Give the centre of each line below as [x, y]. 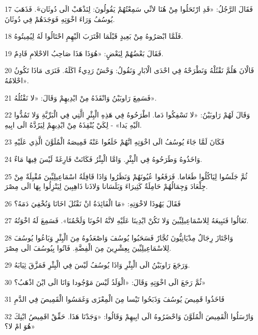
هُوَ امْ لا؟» [20, 326]
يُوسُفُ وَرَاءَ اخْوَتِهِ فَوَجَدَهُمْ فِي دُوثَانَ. [60, 19]
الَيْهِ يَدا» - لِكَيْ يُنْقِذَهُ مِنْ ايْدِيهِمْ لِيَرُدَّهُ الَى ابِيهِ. [73, 124]
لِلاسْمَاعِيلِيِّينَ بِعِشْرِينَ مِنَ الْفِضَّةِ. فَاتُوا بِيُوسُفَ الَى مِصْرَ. [88, 247]
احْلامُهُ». [17, 80]
